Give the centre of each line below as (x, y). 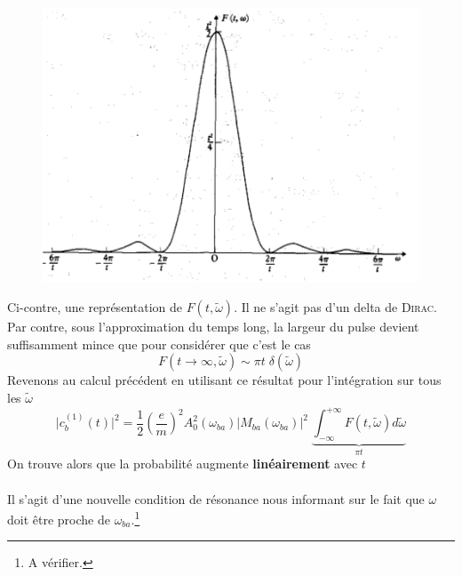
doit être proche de (59, 519)
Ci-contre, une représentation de (95, 307)
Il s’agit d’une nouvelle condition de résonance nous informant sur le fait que (216, 498)
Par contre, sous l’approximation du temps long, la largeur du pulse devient (213, 327)
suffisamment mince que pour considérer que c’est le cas (159, 344)
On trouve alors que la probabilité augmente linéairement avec (183, 464)
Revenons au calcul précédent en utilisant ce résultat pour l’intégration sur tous (224, 380)
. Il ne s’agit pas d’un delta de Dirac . (335, 307)
